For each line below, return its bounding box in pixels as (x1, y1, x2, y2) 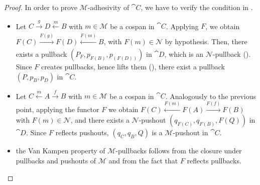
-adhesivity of (87, 2, 129, 12)
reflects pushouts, (55, 127, 109, 138)
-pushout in (173, 127, 208, 138)
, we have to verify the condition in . (141, 2, 253, 12)
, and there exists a (70, 115, 129, 125)
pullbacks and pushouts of (16, 155, 96, 165)
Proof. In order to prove (4, 2, 77, 12)
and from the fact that (108, 155, 178, 165)
